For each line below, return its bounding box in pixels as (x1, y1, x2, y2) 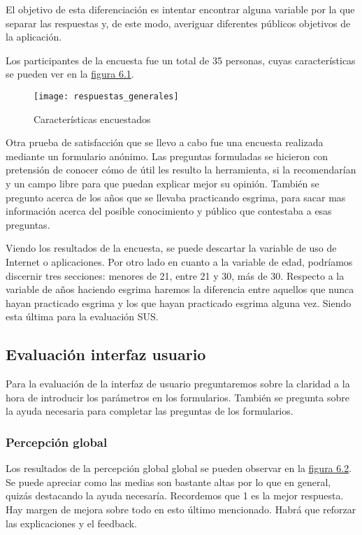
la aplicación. (6, 29, 62, 44)
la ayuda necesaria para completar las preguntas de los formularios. (6, 404, 294, 418)
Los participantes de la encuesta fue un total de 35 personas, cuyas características (6, 52, 356, 67)
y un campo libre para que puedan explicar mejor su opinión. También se (6, 176, 319, 190)
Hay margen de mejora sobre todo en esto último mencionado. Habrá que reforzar (6, 501, 356, 516)
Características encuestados (34, 111, 151, 126)
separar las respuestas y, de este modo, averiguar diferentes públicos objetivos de (6, 15, 351, 30)
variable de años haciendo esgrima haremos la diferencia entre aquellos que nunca (6, 282, 354, 297)
